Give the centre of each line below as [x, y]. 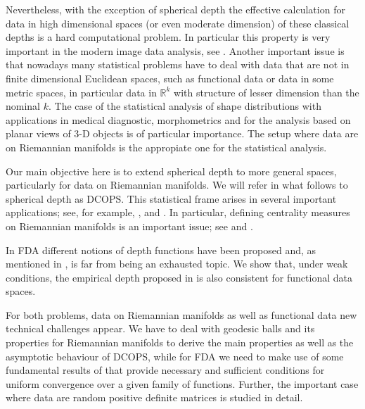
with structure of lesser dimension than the [267, 92]
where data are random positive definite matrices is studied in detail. [154, 397]
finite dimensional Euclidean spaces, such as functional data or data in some [170, 78]
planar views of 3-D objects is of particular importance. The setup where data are [182, 133]
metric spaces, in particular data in [81, 92]
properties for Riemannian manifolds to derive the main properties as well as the [180, 342]
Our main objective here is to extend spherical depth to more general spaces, [171, 171]
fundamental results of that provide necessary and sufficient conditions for [165, 370]
